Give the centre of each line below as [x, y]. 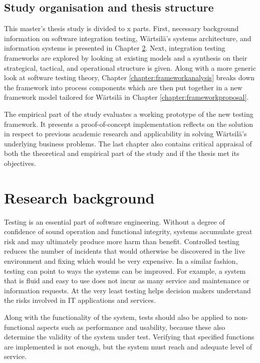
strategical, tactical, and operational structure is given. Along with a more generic [130, 67]
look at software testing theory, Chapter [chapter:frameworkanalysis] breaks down [129, 77]
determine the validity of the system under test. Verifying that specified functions [129, 337]
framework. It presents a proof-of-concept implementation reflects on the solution [129, 124]
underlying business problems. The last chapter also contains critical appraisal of [128, 143]
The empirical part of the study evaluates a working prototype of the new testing [129, 114]
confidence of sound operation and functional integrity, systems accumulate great [128, 231]
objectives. [20, 163]
